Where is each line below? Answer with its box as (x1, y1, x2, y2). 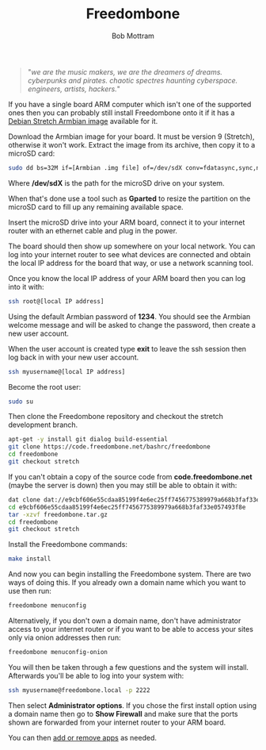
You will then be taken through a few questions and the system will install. (8, 662, 249, 671)
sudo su (8, 398, 34, 406)
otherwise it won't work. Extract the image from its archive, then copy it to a (8, 140, 256, 149)
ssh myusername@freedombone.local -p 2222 (8, 686, 150, 694)
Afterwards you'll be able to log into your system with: (8, 671, 184, 680)
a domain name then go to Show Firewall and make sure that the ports (8, 709, 238, 718)
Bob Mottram (112, 31, 154, 40)
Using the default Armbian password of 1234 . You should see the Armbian (8, 311, 251, 321)
